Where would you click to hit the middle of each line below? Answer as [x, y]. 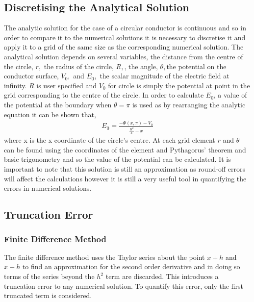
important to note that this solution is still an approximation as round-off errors [125, 169]
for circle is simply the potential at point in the [179, 85]
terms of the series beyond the [49, 276]
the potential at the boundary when [58, 104]
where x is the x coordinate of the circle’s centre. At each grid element [110, 140]
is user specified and [67, 85]
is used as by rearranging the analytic [189, 104]
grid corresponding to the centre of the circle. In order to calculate [104, 95]
